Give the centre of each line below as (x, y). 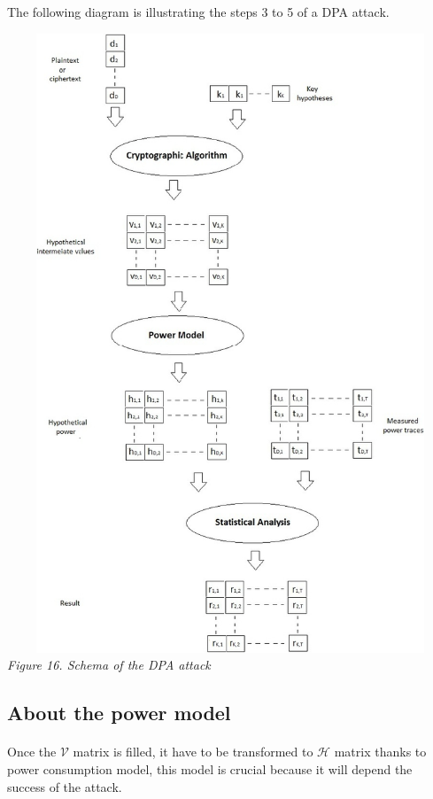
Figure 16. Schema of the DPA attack (109, 665)
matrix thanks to (380, 752)
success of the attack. (65, 786)
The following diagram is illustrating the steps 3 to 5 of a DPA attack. (198, 12)
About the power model (119, 713)
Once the (32, 752)
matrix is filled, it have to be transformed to (193, 752)
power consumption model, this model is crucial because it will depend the (210, 768)
